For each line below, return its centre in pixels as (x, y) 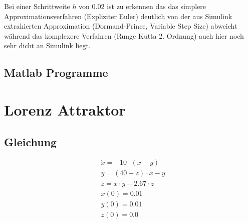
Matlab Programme (56, 73)
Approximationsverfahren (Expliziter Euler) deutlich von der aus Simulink (118, 16)
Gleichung (31, 141)
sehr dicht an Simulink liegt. (47, 45)
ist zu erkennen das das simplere (157, 6)
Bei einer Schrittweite (37, 6)
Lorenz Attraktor (65, 109)
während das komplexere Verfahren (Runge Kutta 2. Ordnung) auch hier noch (124, 35)
